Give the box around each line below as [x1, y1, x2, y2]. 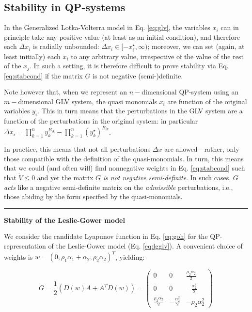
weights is [4, 251, 33, 262]
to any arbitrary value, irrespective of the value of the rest [71, 51, 244, 61]
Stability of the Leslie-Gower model [4, 215, 125, 225]
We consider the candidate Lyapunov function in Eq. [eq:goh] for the [4, 231, 208, 241]
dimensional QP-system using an [142, 87, 239, 97]
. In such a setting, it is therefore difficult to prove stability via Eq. [29, 61, 229, 71]
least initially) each [4, 51, 61, 61]
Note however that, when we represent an [4, 87, 127, 97]
